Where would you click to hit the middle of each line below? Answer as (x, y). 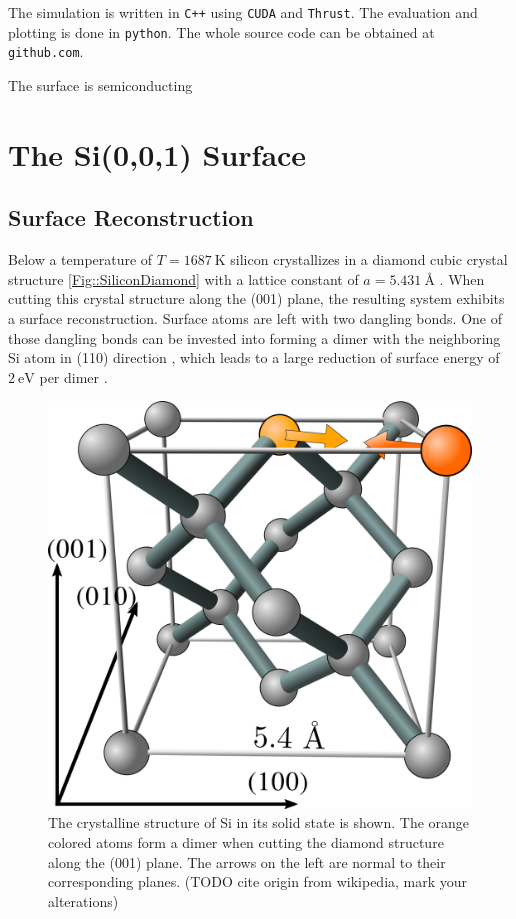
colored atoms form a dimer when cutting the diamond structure (246, 841)
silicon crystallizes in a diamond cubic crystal (369, 259)
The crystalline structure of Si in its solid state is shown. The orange (259, 822)
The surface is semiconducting (100, 84)
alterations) (83, 900)
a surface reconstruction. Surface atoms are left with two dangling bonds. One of (255, 317)
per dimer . (73, 376)
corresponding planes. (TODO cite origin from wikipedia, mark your (258, 881)
